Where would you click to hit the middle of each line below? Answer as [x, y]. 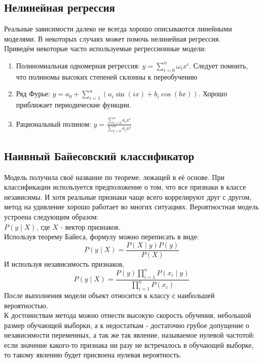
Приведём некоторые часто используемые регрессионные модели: [105, 48]
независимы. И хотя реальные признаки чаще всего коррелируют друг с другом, [128, 196]
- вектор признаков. [90, 226]
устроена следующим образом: [51, 216]
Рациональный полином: [53, 123]
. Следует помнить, [218, 65]
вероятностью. [26, 305]
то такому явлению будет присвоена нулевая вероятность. [93, 355]
